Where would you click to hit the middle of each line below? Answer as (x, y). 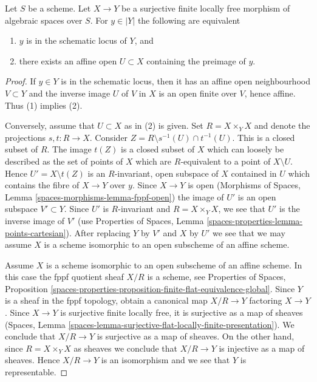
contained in (254, 173)
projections (26, 137)
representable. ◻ (36, 372)
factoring (266, 300)
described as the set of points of (64, 161)
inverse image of (35, 220)
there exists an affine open (68, 60)
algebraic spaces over (44, 20)
